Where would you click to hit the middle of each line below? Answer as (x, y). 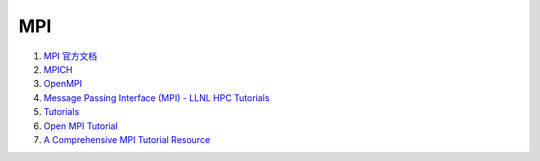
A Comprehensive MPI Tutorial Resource (127, 139)
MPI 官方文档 (70, 56)
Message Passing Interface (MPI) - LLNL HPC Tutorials (156, 97)
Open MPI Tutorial (81, 126)
